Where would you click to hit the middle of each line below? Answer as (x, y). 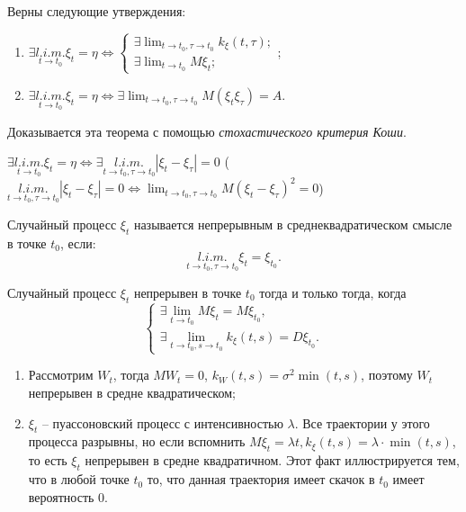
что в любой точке (79, 479)
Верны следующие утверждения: (97, 11)
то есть (48, 460)
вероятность (61, 496)
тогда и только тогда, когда (333, 292)
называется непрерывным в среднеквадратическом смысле (293, 224)
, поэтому (387, 375)
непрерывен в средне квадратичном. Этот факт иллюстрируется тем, (272, 460)
